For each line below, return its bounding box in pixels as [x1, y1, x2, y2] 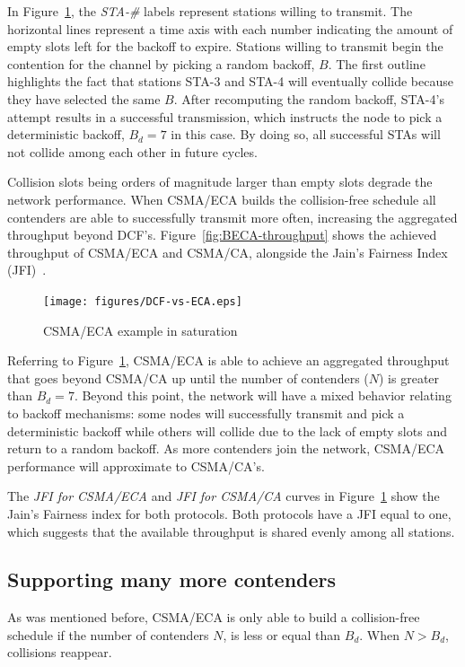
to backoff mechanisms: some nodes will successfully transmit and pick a [7, 403, 405, 422]
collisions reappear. [7, 643, 112, 662]
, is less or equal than [223, 625, 341, 644]
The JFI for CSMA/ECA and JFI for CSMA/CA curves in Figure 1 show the [7, 487, 440, 505]
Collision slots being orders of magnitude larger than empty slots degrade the [7, 172, 433, 191]
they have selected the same [7, 89, 161, 108]
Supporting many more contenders [7, 566, 337, 593]
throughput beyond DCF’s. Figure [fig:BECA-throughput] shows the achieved [7, 225, 437, 244]
